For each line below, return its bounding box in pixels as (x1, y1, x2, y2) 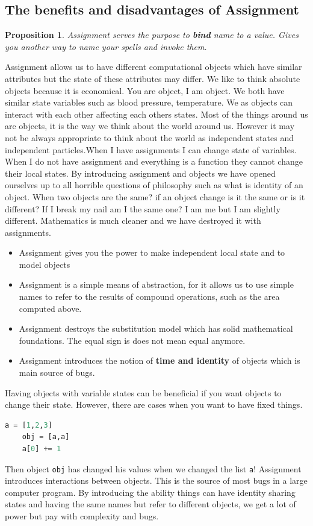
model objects (19, 258, 70, 270)
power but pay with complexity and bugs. (5, 510, 159, 522)
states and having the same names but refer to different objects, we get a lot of (5, 498, 296, 510)
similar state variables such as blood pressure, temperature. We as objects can (5, 96, 293, 109)
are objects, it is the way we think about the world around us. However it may (5, 119, 295, 132)
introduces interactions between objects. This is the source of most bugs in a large (5, 474, 308, 487)
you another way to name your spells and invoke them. (5, 40, 207, 52)
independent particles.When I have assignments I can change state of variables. (5, 143, 297, 156)
